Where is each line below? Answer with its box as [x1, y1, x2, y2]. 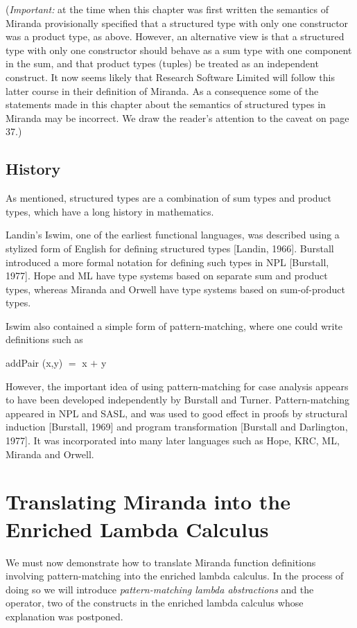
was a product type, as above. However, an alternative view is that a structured [6, 29, 345, 44]
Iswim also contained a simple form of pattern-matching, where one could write [6, 318, 343, 333]
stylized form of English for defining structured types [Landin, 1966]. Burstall [6, 241, 334, 255]
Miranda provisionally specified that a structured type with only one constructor [6, 15, 349, 30]
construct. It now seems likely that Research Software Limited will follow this [6, 69, 335, 84]
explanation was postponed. [6, 609, 123, 623]
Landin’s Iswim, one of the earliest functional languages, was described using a [6, 227, 340, 242]
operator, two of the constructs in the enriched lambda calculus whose [6, 595, 304, 610]
